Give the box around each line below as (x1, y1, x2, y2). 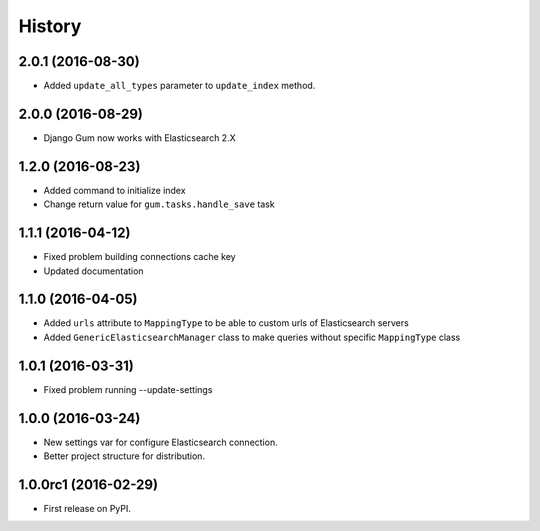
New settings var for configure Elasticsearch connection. (43, 436, 279, 448)
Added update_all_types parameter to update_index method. (43, 80, 316, 92)
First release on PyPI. (43, 502, 132, 514)
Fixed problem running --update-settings (43, 383, 213, 395)
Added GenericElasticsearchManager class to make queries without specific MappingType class (43, 331, 461, 343)
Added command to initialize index (43, 184, 186, 196)
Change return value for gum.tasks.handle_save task (43, 198, 275, 210)
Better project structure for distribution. (43, 450, 205, 462)
